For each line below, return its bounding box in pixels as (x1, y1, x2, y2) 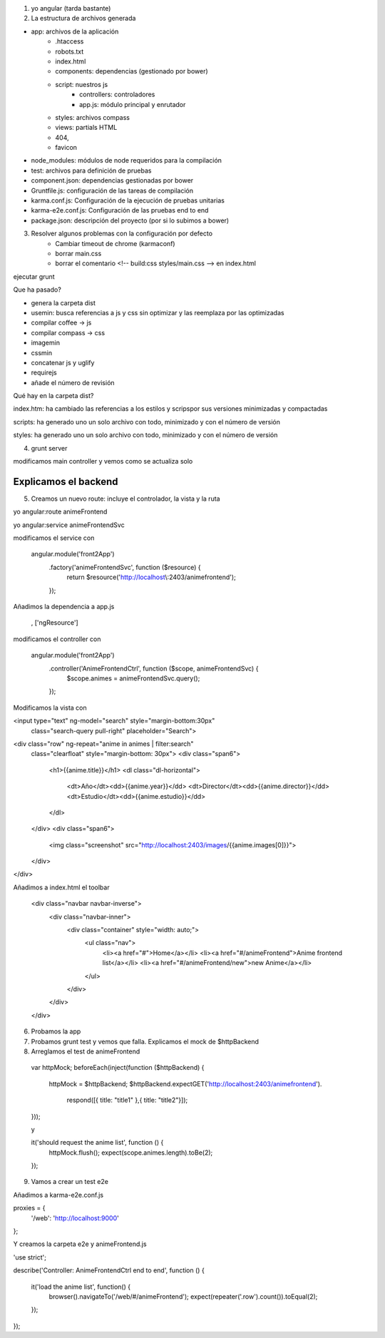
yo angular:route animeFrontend (13, 507, 108, 516)
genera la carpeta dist (31, 298, 96, 307)
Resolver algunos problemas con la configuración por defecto (31, 229, 213, 238)
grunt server (31, 444, 68, 452)
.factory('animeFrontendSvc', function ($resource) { (48, 563, 201, 571)
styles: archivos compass (55, 113, 130, 121)
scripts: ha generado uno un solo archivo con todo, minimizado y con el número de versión (13, 417, 281, 426)
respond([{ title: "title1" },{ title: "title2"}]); (66, 1096, 188, 1105)
